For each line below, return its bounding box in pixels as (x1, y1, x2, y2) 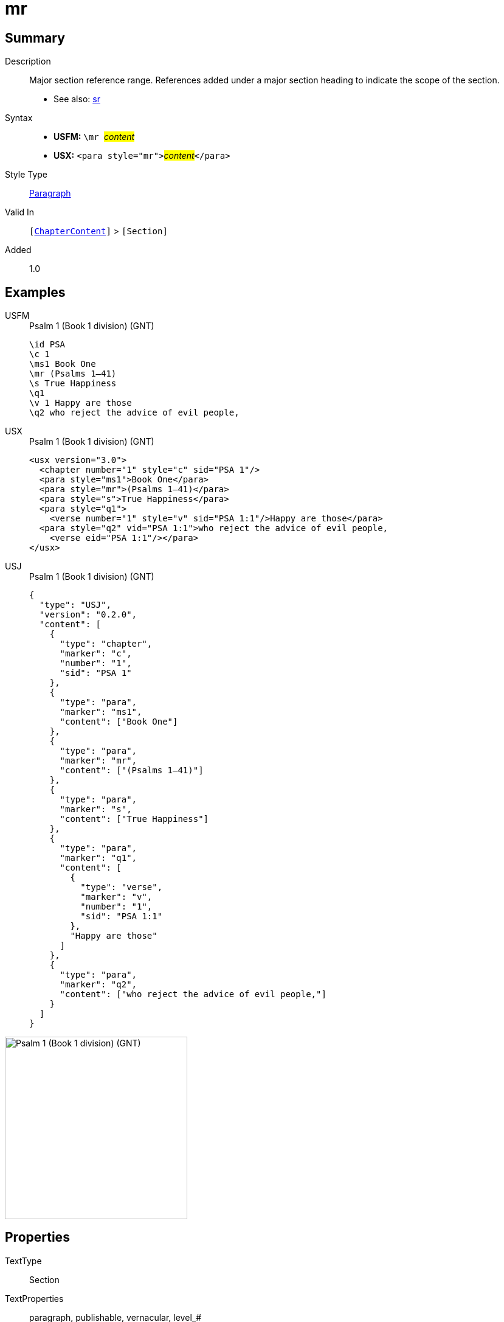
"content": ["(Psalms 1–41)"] (60, 765, 204, 776)
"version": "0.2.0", (39, 610, 137, 620)
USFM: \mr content (54, 131, 135, 142)
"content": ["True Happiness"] (60, 814, 209, 824)
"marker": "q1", (60, 853, 137, 863)
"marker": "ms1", (60, 707, 142, 717)
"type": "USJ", (39, 600, 111, 610)
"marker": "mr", (60, 756, 137, 766)
